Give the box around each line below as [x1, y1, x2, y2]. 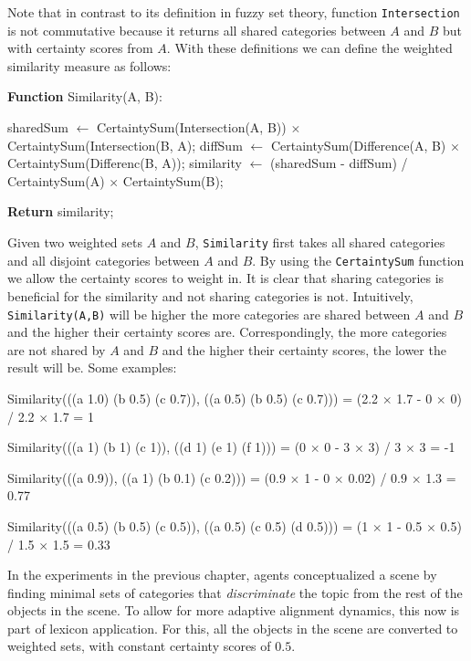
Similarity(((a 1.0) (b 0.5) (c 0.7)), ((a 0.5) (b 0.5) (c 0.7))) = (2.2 [7, 388, 379, 407]
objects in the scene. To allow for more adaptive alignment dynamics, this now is [7, 601, 460, 620]
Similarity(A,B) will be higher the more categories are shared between [7, 304, 411, 323]
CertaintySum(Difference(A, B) [270, 135, 446, 154]
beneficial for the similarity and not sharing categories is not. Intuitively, [7, 286, 413, 305]
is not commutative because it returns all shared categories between [7, 20, 386, 39]
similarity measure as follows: [7, 56, 172, 75]
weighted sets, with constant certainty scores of [7, 636, 271, 656]
